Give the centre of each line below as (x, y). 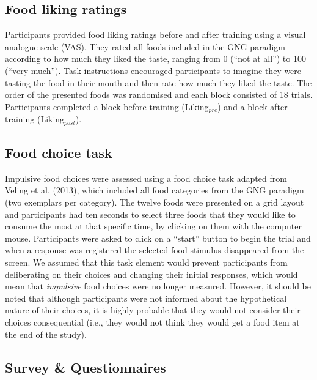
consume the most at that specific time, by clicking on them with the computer (153, 226)
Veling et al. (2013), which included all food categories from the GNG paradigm (155, 190)
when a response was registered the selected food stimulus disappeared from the (155, 250)
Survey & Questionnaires (86, 367)
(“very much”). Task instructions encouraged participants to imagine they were (153, 70)
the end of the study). (46, 334)
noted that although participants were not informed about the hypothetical (146, 298)
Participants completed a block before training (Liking (107, 106)
